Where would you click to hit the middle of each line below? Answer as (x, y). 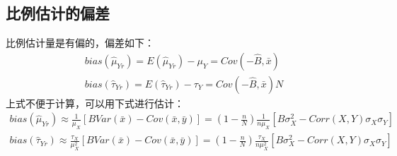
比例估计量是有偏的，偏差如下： (80, 43)
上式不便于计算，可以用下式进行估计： (95, 103)
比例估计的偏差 (58, 13)
